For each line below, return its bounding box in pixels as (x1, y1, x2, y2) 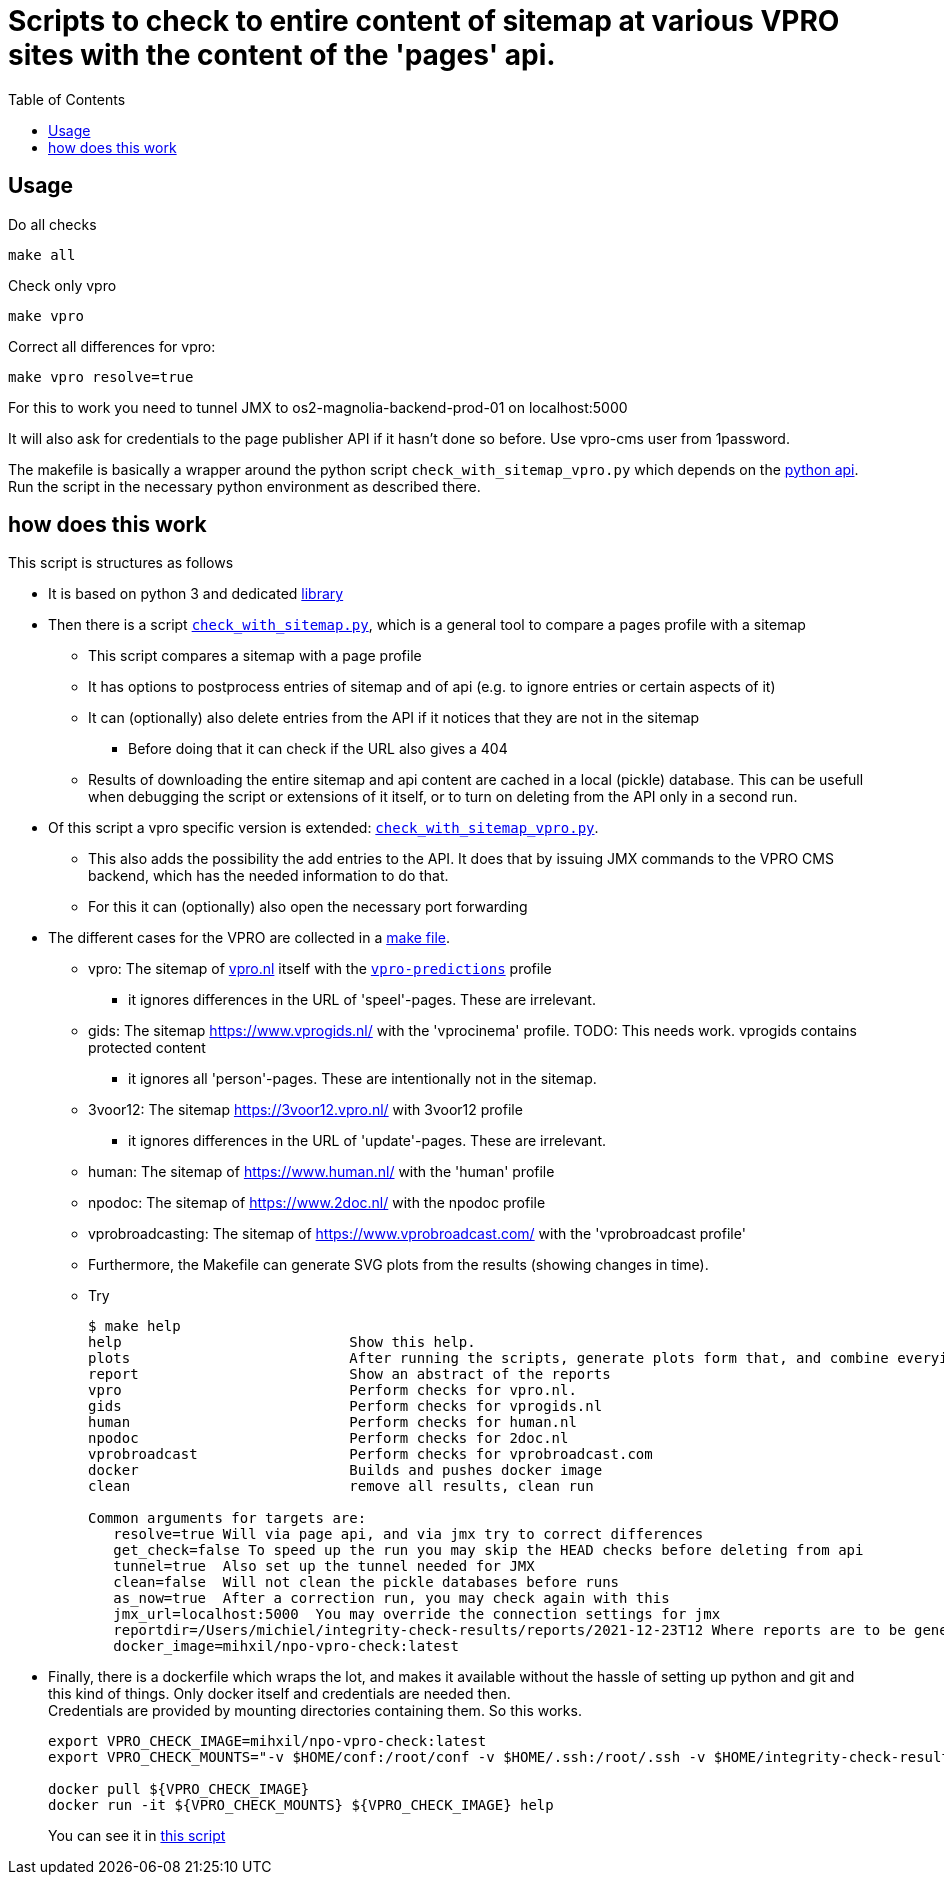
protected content (88, 1039, 206, 1057)
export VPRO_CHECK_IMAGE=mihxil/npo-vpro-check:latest (48, 1733, 487, 1750)
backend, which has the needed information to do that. (88, 867, 449, 885)
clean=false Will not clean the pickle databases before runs (113, 1574, 620, 1591)
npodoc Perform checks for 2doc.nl (88, 1430, 569, 1447)
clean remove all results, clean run (88, 1478, 594, 1495)
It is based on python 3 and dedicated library (48, 585, 344, 603)
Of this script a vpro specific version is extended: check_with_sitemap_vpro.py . (48, 819, 599, 837)
